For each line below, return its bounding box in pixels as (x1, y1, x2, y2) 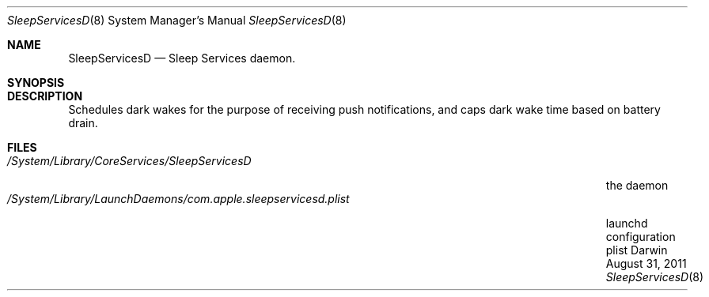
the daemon (605, 179, 669, 192)
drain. (68, 116, 98, 130)
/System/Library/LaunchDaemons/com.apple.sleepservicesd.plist (7, 192, 350, 205)
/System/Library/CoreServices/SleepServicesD (7, 154, 252, 167)
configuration (605, 230, 676, 243)
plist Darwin (605, 243, 668, 257)
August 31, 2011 (605, 257, 687, 270)
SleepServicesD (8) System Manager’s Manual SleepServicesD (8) (7, 13, 347, 27)
